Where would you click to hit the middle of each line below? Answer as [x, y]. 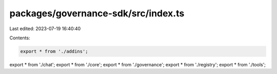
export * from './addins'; [54, 51]
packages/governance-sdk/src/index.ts [97, 13]
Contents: [20, 38]
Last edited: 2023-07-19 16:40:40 [45, 29]
